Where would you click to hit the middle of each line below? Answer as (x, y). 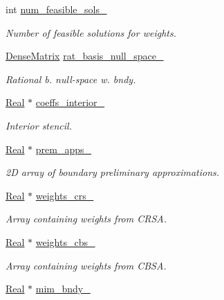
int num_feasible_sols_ (56, 9)
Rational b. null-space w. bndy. (71, 79)
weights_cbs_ (65, 241)
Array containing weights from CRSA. (86, 219)
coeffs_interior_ (70, 102)
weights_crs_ (65, 195)
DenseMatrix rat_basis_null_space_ (85, 56)
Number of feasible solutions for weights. (91, 32)
